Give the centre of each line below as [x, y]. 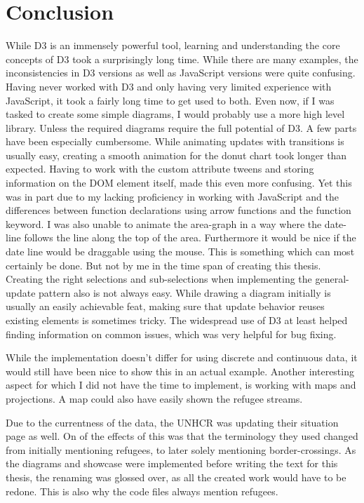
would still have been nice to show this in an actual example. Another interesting [180, 371]
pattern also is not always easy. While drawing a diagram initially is [185, 292]
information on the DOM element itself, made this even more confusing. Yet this [179, 183]
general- [332, 279]
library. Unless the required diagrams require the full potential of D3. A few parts [181, 127]
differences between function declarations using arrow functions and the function [178, 210]
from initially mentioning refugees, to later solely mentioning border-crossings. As [181, 449]
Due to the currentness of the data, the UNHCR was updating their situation [172, 422]
